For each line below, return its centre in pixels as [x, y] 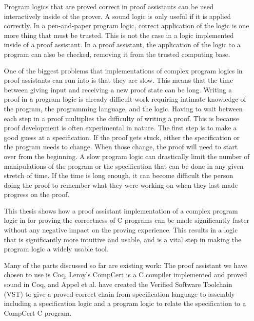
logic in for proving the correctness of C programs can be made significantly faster [127, 220]
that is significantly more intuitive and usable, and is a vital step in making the [123, 239]
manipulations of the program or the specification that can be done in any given [124, 166]
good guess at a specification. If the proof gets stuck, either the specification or [122, 137]
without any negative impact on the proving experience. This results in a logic [121, 230]
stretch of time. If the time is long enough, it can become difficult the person [119, 175]
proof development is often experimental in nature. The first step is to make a [120, 128]
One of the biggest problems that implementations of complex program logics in [123, 70]
